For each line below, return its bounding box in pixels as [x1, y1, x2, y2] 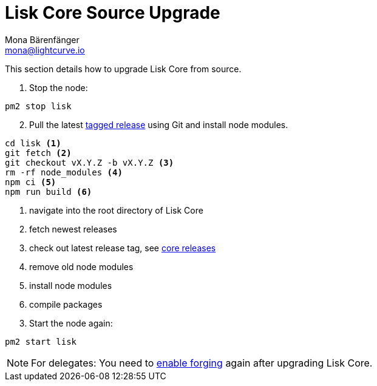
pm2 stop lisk [5, 101, 72, 111]
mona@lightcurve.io [5, 44, 85, 55]
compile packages [29, 299, 103, 310]
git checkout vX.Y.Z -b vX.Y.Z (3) [5, 157, 174, 168]
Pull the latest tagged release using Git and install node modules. [29, 119, 288, 130]
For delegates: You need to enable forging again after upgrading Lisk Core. [31, 356, 373, 369]
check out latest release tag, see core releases [29, 242, 216, 253]
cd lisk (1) [5, 138, 61, 148]
